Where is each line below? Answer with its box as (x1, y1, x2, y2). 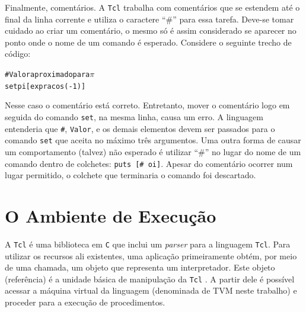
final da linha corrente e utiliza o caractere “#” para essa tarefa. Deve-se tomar (5, 12, 294, 25)
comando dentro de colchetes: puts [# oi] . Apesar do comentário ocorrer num (5, 157, 293, 169)
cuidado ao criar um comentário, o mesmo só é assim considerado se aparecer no (5, 24, 297, 37)
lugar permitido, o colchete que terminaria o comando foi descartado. (5, 169, 256, 181)
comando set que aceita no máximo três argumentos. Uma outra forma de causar (5, 134, 301, 146)
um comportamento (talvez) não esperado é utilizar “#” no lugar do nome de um (5, 145, 301, 157)
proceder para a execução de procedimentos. (5, 295, 165, 308)
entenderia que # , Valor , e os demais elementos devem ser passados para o (5, 122, 275, 134)
